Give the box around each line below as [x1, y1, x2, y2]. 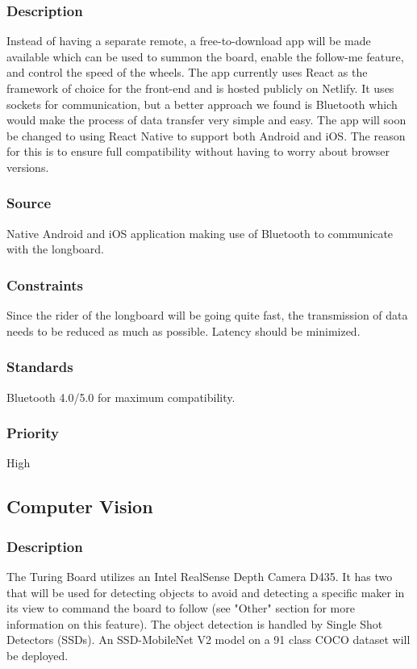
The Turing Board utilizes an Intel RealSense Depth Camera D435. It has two [6, 568, 393, 584]
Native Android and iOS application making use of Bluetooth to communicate [6, 224, 394, 241]
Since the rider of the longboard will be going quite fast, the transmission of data [6, 307, 408, 324]
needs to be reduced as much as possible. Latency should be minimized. [6, 322, 361, 339]
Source [6, 193, 52, 213]
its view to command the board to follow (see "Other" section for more [6, 600, 355, 617]
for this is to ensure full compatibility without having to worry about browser [6, 143, 390, 160]
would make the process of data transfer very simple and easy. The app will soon [6, 111, 407, 128]
